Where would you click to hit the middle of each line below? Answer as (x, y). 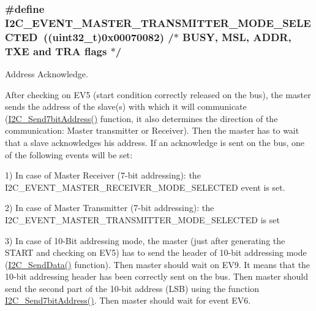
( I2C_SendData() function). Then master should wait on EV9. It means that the (158, 264)
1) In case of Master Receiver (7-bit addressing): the (103, 175)
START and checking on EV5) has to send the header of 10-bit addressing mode (156, 252)
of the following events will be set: (69, 154)
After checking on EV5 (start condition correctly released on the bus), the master (158, 94)
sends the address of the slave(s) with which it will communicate (126, 106)
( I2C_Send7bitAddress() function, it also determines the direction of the (141, 118)
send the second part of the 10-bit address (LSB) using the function (132, 288)
